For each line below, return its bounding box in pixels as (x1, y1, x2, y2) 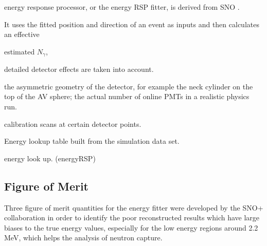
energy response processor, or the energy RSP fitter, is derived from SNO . (4, 2, 240, 12)
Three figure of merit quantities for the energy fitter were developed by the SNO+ (4, 202, 263, 213)
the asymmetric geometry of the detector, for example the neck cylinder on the (4, 81, 253, 91)
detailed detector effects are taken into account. (4, 64, 154, 74)
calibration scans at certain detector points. (4, 118, 141, 129)
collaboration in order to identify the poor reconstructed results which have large (4, 212, 260, 223)
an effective (4, 29, 40, 40)
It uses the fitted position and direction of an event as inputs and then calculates (4, 18, 259, 29)
